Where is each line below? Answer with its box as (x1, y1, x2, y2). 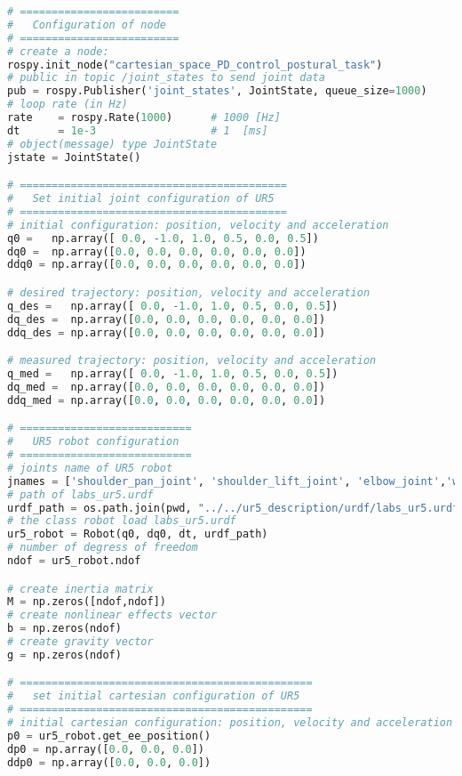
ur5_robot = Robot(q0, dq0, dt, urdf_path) (7, 528, 268, 541)
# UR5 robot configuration (7, 435, 179, 449)
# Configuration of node (7, 18, 166, 31)
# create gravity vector (7, 635, 154, 649)
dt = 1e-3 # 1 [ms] (7, 124, 268, 137)
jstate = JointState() (7, 150, 141, 164)
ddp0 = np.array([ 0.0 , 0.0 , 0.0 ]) (7, 756, 211, 769)
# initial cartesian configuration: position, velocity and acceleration (7, 716, 453, 730)
